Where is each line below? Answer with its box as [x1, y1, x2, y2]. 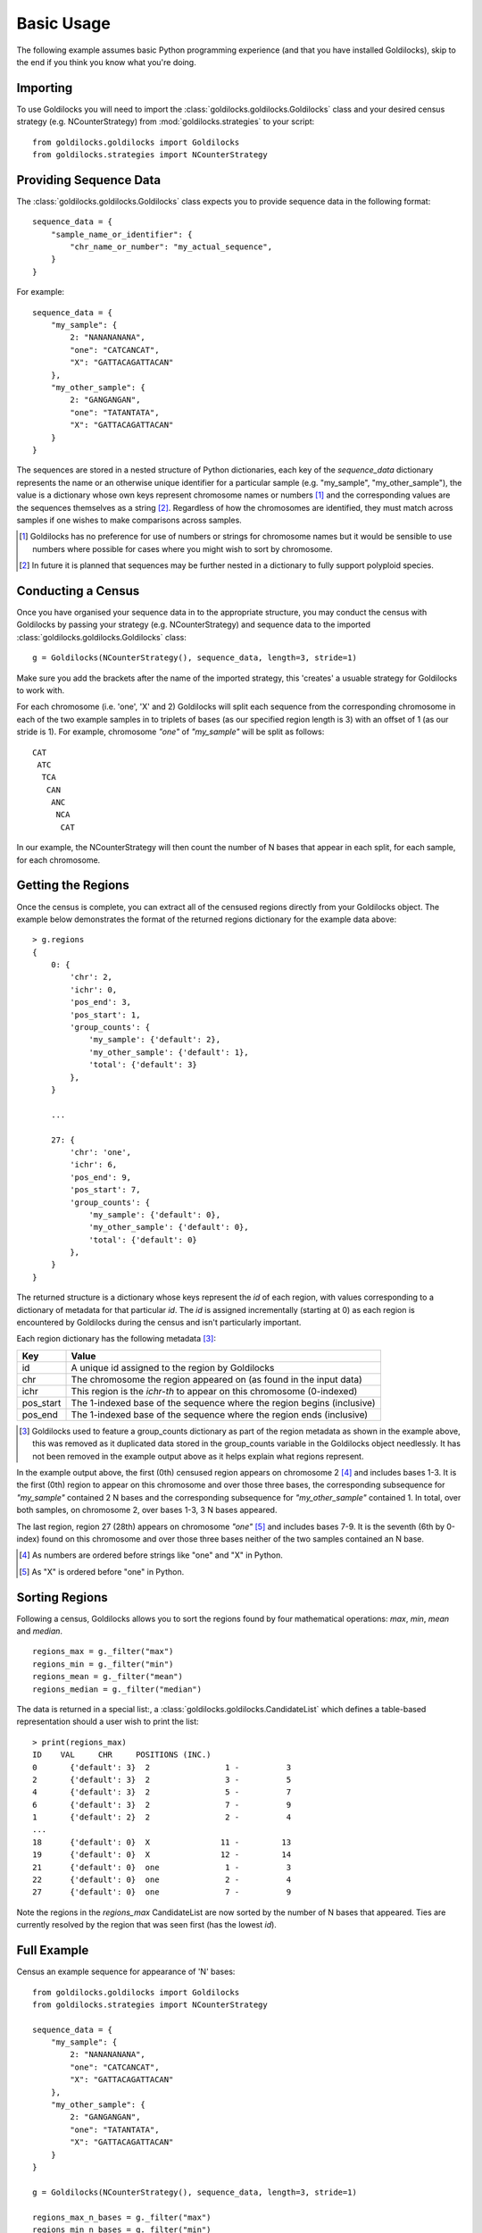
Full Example [16, 1943, 89, 1958]
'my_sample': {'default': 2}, [88, 1034, 221, 1045]
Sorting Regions [16, 1590, 109, 1605]
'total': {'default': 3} [88, 1059, 198, 1070]
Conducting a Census [16, 583, 140, 598]
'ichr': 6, [70, 1159, 118, 1170]
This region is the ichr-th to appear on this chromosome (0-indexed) [71, 1384, 358, 1397]
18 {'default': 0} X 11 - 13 [32, 1836, 292, 1847]
